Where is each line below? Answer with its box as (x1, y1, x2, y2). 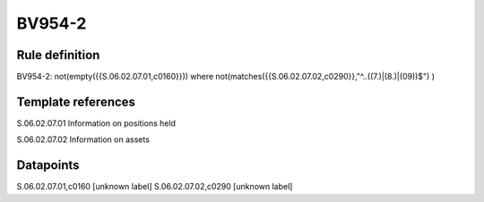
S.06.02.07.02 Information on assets (16, 134, 150, 145)
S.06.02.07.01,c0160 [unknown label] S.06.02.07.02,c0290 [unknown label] (16, 181, 293, 192)
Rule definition (16, 47, 100, 63)
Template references (16, 94, 136, 109)
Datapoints (16, 157, 80, 173)
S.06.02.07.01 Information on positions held (16, 117, 177, 129)
